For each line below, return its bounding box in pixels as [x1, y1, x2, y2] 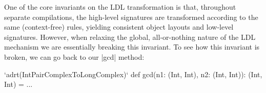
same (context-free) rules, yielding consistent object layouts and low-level [4, 21, 234, 32]
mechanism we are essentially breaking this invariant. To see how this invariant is [4, 41, 260, 52]
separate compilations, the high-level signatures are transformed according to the [4, 11, 258, 22]
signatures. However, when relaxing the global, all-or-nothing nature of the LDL [4, 31, 256, 42]
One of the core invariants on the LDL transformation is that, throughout [4, 2, 236, 12]
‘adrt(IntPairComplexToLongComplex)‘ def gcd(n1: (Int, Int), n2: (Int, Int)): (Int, [4, 68, 262, 79]
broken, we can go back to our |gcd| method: [4, 51, 145, 62]
